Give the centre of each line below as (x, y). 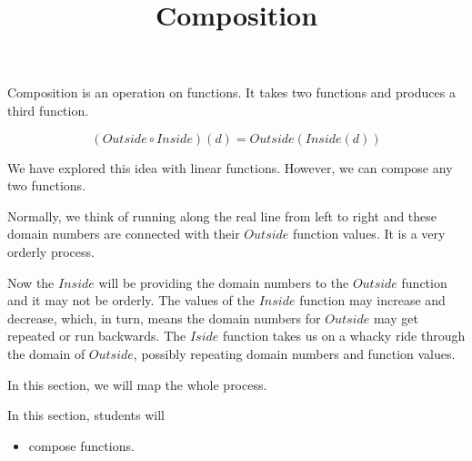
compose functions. (81, 445)
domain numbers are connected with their (124, 234)
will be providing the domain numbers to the (224, 282)
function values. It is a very (369, 234)
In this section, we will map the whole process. (137, 384)
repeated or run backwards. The (97, 336)
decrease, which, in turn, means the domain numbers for (164, 318)
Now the (31, 282)
